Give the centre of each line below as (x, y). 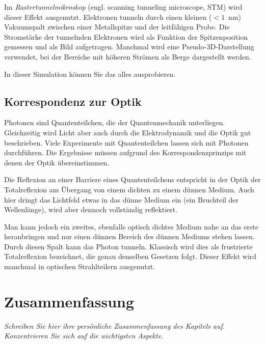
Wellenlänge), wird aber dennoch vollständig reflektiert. (91, 209)
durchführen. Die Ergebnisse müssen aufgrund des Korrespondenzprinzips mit (125, 152)
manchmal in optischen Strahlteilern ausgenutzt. (80, 266)
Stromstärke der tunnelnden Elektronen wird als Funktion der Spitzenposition (126, 36)
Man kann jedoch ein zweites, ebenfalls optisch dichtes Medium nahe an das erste (131, 226)
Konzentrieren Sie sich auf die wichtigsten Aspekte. (84, 336)
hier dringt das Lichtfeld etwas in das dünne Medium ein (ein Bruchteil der (122, 199)
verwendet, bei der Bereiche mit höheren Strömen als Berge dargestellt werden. (128, 56)
